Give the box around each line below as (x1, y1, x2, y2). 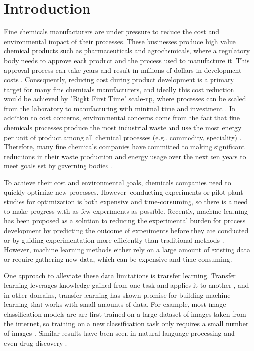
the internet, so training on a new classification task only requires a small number (4, 318, 249, 328)
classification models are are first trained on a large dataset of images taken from (4, 308, 246, 319)
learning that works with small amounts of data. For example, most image (4, 299, 226, 309)
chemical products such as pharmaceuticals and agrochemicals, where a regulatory (4, 46, 250, 56)
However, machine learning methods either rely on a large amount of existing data (4, 244, 250, 255)
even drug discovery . (4, 337, 67, 348)
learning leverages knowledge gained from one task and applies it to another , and (4, 280, 249, 290)
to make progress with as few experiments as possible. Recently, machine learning (4, 206, 248, 216)
